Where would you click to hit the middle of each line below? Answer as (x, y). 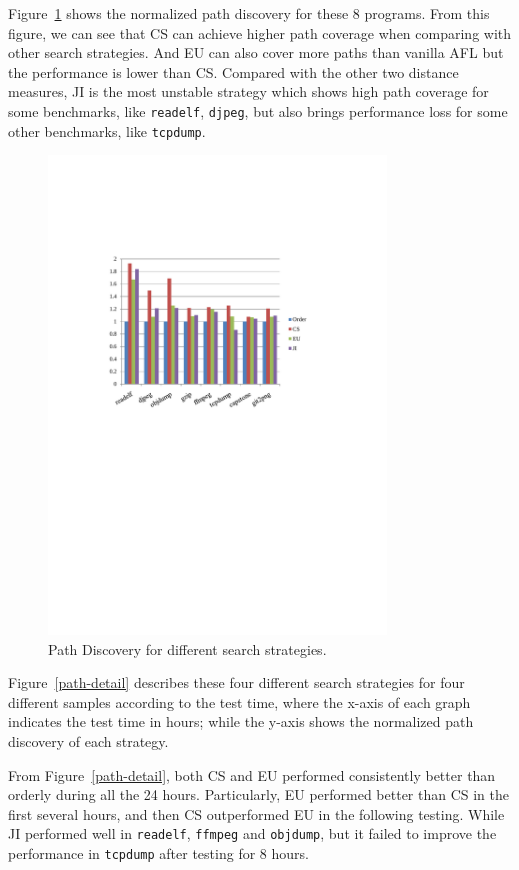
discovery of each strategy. (88, 740)
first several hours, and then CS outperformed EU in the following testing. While (256, 813)
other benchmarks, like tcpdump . (107, 130)
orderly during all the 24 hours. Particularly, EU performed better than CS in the (259, 794)
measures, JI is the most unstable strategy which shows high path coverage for (248, 91)
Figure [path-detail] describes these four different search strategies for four (236, 682)
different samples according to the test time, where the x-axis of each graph (239, 701)
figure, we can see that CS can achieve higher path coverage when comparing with (260, 32)
